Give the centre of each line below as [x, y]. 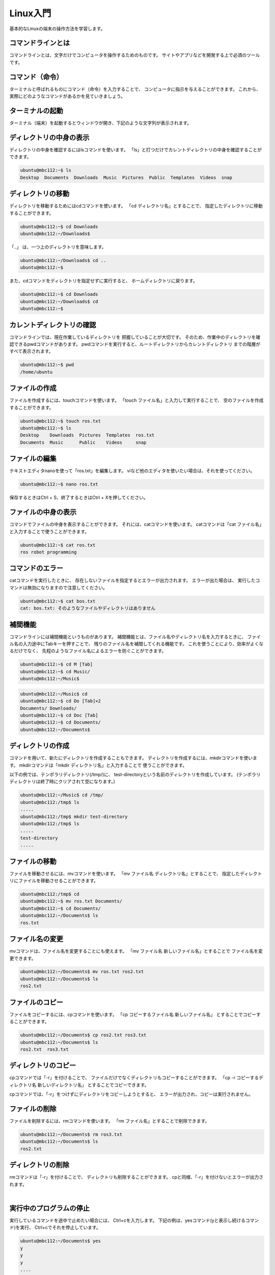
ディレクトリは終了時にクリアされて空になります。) [62, 782]
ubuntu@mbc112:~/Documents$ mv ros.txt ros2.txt [82, 972]
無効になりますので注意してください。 [67, 588]
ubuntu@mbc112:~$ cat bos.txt [58, 601]
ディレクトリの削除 [39, 1165]
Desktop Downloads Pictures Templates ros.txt [87, 435]
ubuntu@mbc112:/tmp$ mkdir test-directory [74, 817]
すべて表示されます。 [31, 351]
